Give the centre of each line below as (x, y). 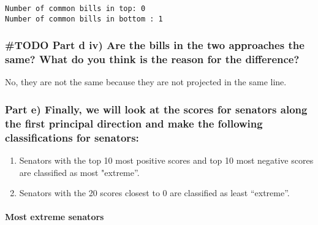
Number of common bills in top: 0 (75, 9)
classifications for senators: (72, 137)
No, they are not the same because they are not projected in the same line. (146, 82)
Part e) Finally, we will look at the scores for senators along (156, 109)
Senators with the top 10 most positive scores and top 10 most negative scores (166, 160)
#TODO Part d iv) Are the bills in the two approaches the (155, 45)
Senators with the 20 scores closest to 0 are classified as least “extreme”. (154, 193)
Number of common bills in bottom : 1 (84, 19)
